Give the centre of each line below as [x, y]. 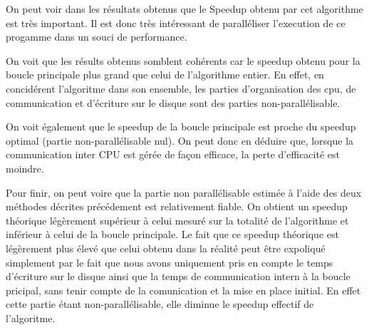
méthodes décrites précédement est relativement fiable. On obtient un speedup [177, 206]
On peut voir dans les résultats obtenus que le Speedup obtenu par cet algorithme [184, 9]
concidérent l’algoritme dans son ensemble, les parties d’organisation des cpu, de [181, 88]
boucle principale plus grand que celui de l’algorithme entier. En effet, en [165, 74]
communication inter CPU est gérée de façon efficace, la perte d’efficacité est [173, 154]
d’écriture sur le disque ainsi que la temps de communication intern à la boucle [178, 276]
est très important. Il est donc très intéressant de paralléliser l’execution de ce [176, 22]
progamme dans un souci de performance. [97, 37]
